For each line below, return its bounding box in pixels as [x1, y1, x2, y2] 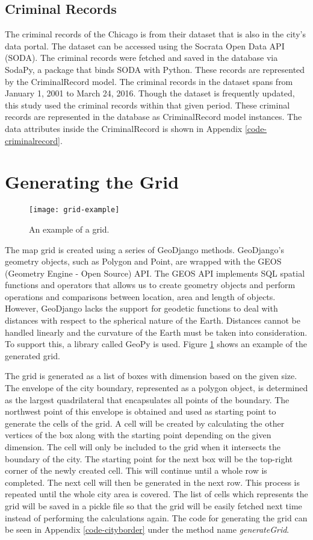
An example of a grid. [29, 222, 110, 235]
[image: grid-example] [29, 206, 120, 215]
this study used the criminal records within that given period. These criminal [5, 98, 290, 111]
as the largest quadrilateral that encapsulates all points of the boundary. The [5, 393, 290, 406]
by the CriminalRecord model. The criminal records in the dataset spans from [5, 75, 293, 87]
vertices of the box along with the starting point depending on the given [5, 429, 271, 441]
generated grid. [5, 349, 60, 362]
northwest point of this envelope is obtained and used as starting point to [5, 405, 276, 418]
